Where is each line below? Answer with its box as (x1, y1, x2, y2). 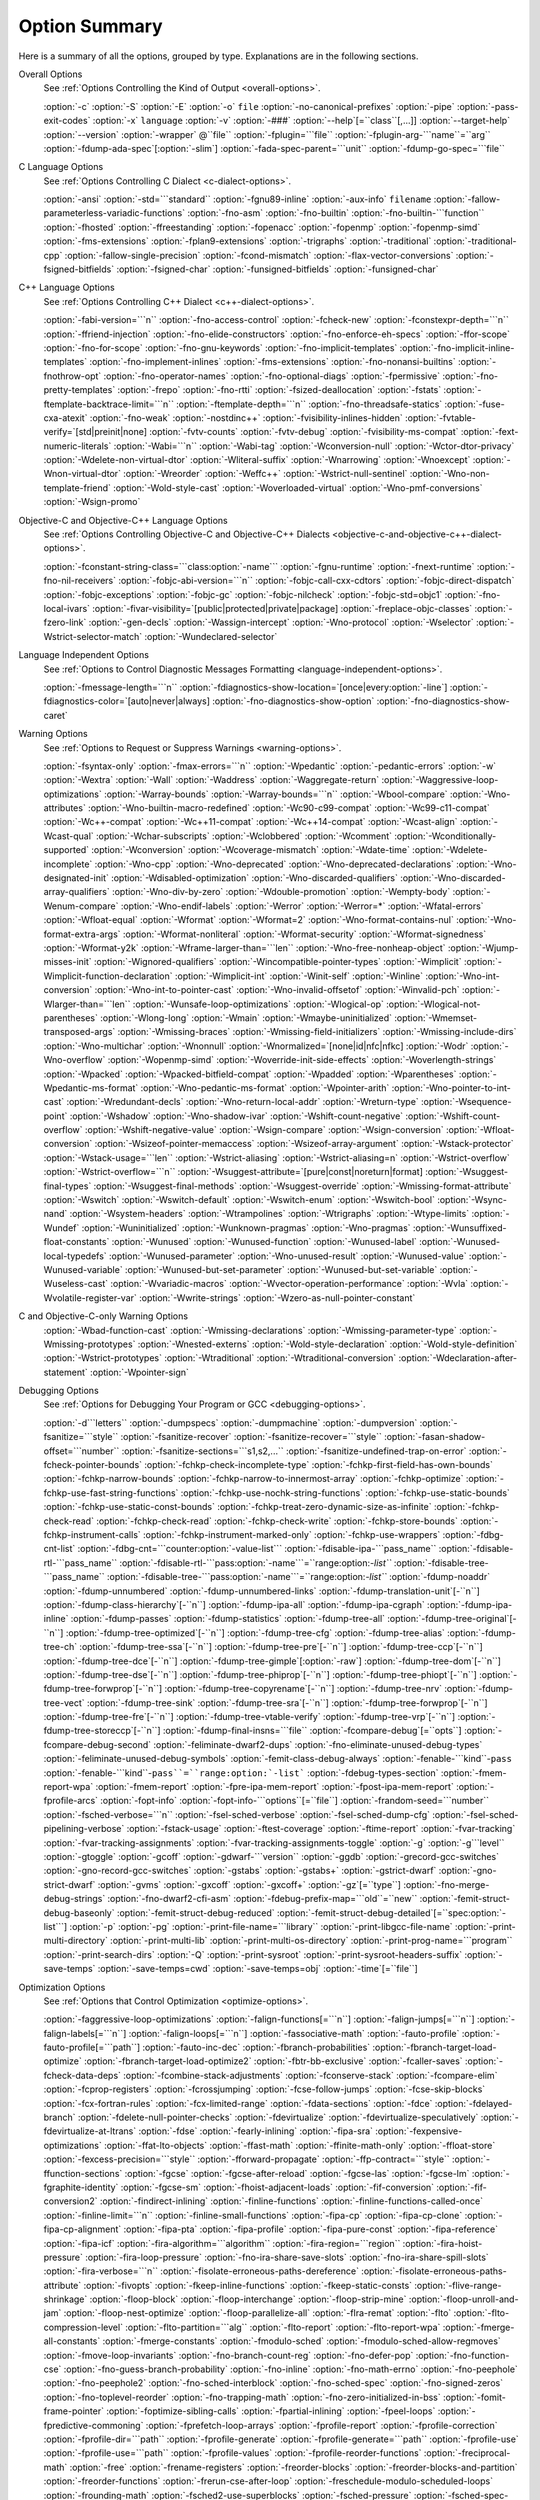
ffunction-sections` (43, 2167, 123, 2179)
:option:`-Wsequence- (420, 1096, 512, 1108)
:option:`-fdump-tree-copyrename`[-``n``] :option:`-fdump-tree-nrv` (164, 1683, 443, 1695)
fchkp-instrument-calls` (43, 1529, 142, 1540)
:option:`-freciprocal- (423, 2447, 511, 2459)
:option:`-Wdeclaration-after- (398, 1352, 518, 1364)
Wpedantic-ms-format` (43, 1081, 139, 1094)
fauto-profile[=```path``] (43, 2041, 141, 2054)
